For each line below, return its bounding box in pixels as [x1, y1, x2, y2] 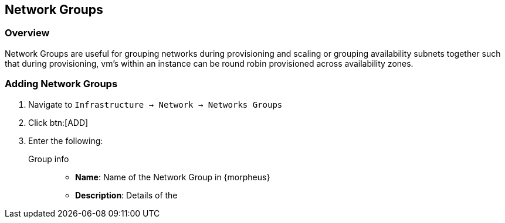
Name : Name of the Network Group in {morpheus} [75, 171, 270, 182]
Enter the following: [28, 135, 103, 146]
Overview [5, 27, 50, 39]
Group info [28, 153, 69, 164]
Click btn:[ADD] [28, 117, 89, 128]
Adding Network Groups [5, 78, 118, 90]
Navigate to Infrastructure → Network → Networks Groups [28, 99, 283, 109]
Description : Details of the [75, 190, 178, 200]
